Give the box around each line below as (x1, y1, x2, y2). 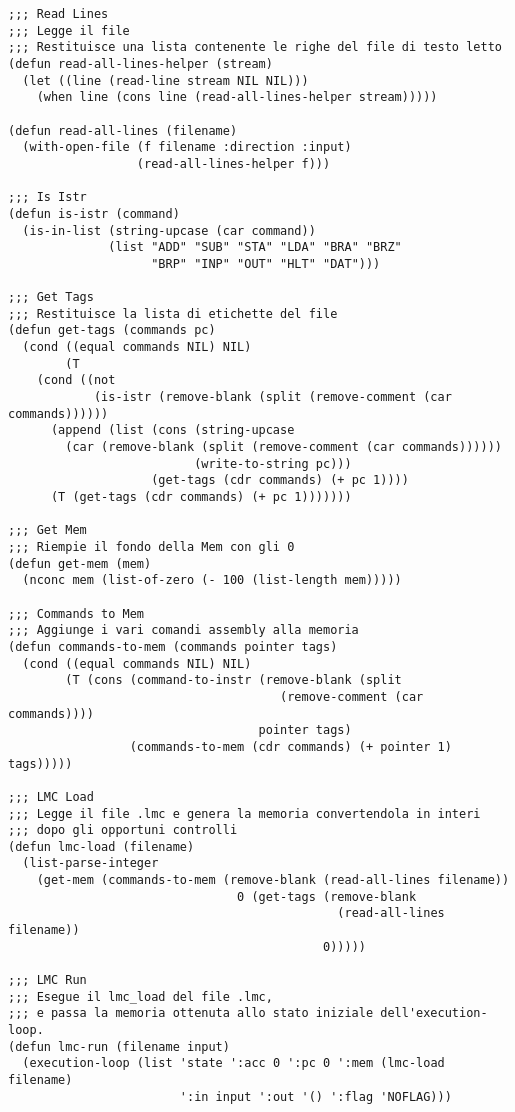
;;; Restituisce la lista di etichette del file (8, 306, 338, 321)
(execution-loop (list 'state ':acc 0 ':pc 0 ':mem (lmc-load (22, 1056, 445, 1071)
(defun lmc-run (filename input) (8, 1039, 230, 1054)
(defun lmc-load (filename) (8, 839, 195, 854)
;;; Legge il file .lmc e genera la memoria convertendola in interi (8, 806, 481, 821)
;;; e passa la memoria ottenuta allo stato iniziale (8, 1006, 374, 1021)
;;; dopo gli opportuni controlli (8, 823, 238, 838)
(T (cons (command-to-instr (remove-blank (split (65, 673, 402, 688)
